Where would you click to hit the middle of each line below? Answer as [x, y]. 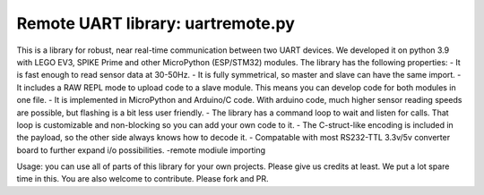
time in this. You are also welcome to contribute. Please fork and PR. [143, 179]
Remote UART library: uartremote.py [156, 23]
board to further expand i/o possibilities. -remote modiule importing [141, 150]
